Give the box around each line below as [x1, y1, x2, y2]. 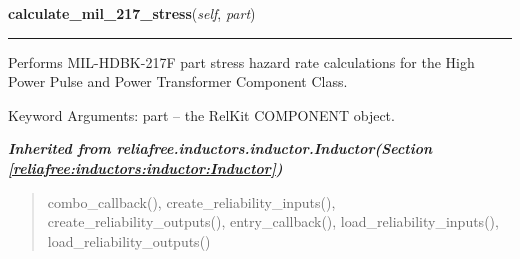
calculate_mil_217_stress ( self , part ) [8, 3, 256, 23]
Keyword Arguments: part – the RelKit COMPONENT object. [8, 104, 395, 125]
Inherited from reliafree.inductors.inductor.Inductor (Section [8, 138, 433, 159]
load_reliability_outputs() [47, 230, 211, 251]
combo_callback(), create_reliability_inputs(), [47, 191, 336, 212]
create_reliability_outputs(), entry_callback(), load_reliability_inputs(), [47, 211, 499, 232]
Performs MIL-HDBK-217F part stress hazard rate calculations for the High [8, 51, 475, 72]
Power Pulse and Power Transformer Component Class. [8, 71, 348, 92]
